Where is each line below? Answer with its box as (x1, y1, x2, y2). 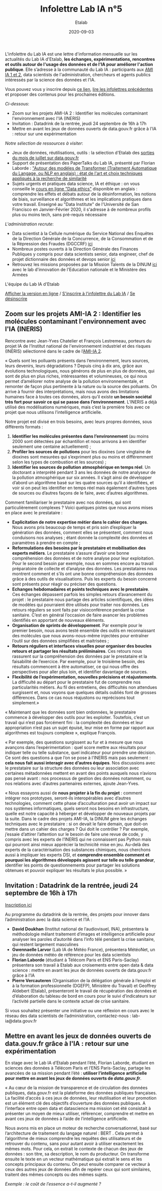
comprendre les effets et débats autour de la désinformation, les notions (12, 191, 156, 197)
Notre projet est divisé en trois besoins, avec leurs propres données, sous (5, 419, 152, 425)
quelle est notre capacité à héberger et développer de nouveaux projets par (5, 810, 156, 817)
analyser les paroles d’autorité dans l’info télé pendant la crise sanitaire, (12, 936, 155, 942)
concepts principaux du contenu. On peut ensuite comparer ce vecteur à (5, 1161, 150, 1167)
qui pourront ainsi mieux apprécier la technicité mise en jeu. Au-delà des (5, 841, 149, 847)
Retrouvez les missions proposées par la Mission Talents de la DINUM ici (12, 261, 157, 267)
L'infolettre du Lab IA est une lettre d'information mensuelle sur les (5, 51, 138, 57)
